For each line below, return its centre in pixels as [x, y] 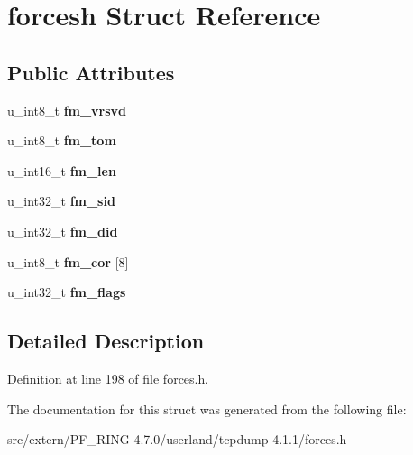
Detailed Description [106, 341]
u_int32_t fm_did [63, 231]
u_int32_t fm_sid [61, 201]
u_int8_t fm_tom [62, 140]
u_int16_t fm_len [62, 170]
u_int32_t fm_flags [67, 292]
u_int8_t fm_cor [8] [68, 261]
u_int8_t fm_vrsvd [67, 110]
